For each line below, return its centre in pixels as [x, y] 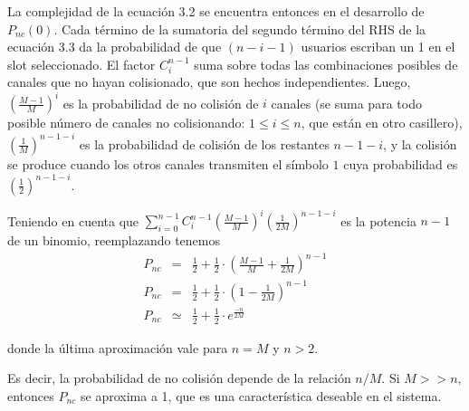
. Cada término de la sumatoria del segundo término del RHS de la [240, 29]
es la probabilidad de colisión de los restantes [204, 143]
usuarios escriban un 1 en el [378, 47]
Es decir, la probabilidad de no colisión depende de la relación [179, 378]
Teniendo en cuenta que [73, 220]
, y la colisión [420, 143]
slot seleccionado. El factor [81, 64]
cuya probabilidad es [401, 163]
